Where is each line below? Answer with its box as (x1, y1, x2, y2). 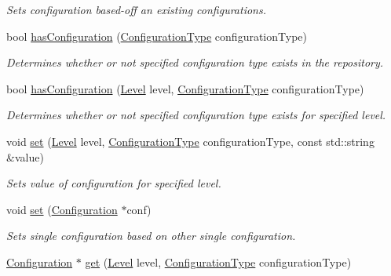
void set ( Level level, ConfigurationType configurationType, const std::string (6, 133, 375, 149)
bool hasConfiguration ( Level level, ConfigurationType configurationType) (6, 80, 364, 96)
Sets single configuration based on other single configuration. (6, 227, 296, 244)
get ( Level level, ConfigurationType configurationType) (85, 253, 352, 270)
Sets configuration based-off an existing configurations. (6, 2, 267, 17)
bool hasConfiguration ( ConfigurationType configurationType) (6, 27, 307, 44)
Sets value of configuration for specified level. (6, 175, 221, 191)
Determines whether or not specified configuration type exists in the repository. (6, 54, 384, 71)
